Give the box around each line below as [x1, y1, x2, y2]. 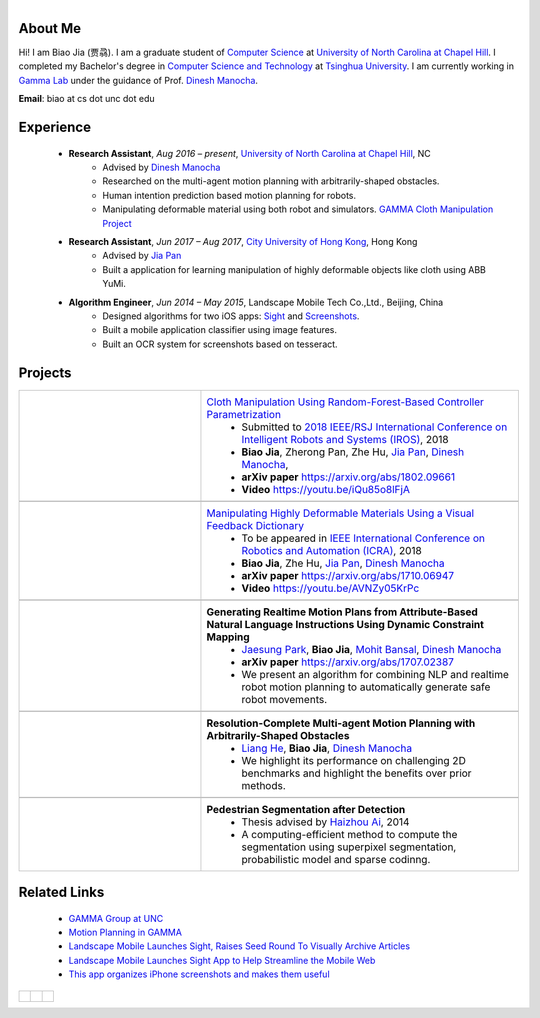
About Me [18, 20, 82, 37]
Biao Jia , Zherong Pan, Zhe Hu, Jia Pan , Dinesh [241, 445, 465, 459]
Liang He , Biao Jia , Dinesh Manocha [241, 741, 413, 755]
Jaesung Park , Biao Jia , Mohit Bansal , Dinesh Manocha [241, 642, 502, 656]
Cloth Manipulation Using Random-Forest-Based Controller [206, 395, 485, 409]
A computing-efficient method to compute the [241, 827, 458, 841]
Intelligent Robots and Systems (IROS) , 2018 [241, 432, 449, 446]
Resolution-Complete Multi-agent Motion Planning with [206, 716, 476, 730]
